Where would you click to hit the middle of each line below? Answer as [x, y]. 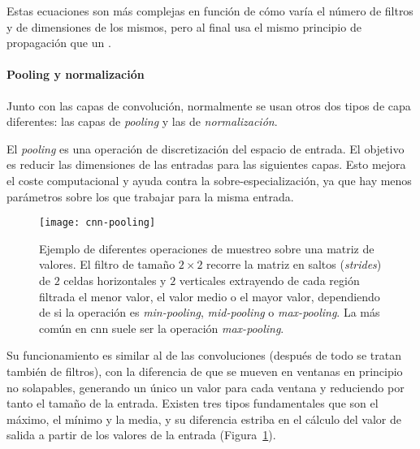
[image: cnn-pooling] [97, 223]
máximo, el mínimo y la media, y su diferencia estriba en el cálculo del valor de [204, 419]
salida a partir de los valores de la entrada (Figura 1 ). [141, 435]
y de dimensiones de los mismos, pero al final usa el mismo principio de [184, 26]
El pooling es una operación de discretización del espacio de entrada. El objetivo [206, 148]
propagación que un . [59, 43]
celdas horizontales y [115, 280]
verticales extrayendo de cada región [269, 280]
